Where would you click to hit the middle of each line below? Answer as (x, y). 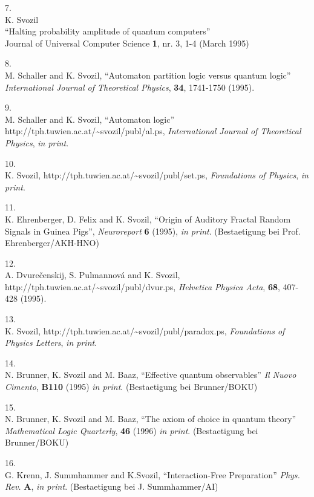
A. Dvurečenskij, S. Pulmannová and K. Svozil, (93, 275)
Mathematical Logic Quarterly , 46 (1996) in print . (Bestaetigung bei (132, 430)
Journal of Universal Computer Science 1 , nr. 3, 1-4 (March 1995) (127, 43)
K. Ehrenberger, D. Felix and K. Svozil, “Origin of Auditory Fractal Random (148, 219)
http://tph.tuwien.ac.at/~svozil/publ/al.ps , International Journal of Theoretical (153, 131)
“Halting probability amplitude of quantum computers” (108, 31)
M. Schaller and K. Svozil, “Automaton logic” (90, 119)
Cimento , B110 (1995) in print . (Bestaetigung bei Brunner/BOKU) (131, 387)
